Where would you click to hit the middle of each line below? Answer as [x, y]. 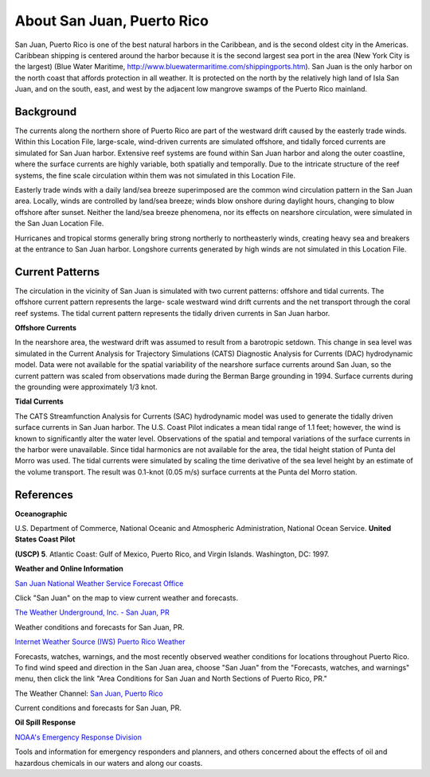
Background [46, 111]
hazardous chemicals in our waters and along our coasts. [109, 763]
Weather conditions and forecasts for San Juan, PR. [100, 627]
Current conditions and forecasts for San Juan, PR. [98, 708]
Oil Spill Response [45, 722]
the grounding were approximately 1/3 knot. [86, 387]
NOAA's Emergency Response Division [78, 737]
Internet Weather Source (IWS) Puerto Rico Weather [100, 642]
